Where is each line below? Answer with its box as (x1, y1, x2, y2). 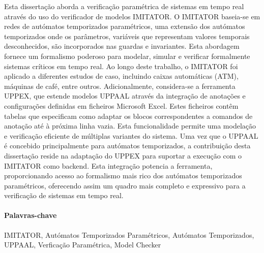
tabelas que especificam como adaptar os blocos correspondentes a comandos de (4, 110, 253, 121)
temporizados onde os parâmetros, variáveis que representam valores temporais (4, 30, 250, 41)
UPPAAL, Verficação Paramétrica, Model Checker (4, 239, 161, 250)
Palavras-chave (4, 210, 57, 220)
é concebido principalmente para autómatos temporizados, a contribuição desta (4, 140, 251, 151)
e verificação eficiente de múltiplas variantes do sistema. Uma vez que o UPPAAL (4, 130, 258, 141)
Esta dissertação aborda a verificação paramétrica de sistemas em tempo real (4, 1, 244, 11)
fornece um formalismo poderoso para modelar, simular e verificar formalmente (4, 50, 250, 61)
